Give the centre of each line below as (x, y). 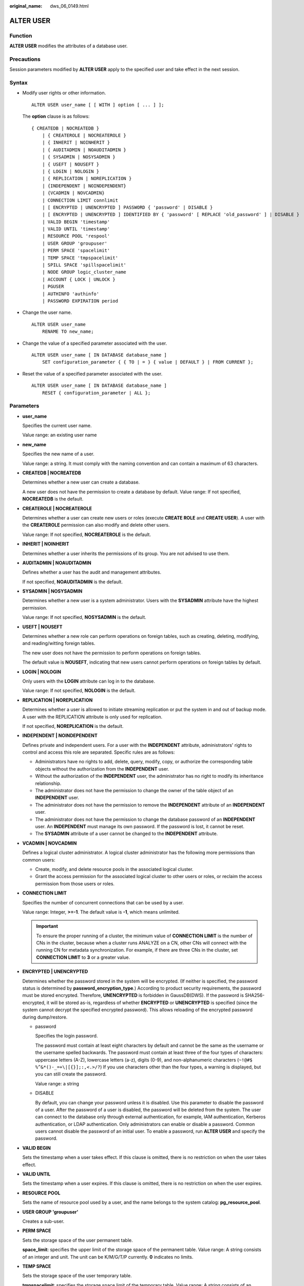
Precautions (25, 59)
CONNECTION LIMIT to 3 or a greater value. (83, 957)
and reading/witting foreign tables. (59, 644)
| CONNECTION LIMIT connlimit (80, 200)
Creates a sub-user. (43, 1221)
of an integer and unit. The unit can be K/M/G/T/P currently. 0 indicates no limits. (108, 1257)
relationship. (48, 783)
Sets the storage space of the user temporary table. (77, 1276)
